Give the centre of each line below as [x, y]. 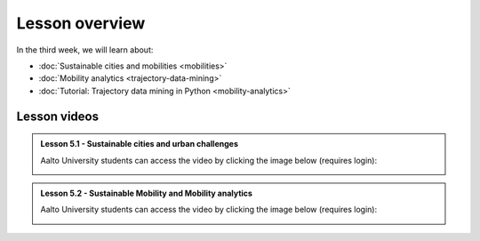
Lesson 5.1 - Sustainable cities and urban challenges [140, 144]
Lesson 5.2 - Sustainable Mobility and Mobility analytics [147, 193]
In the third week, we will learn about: [85, 50]
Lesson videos [58, 116]
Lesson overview [81, 23]
